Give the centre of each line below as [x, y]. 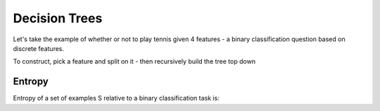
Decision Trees [58, 18]
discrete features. [39, 48]
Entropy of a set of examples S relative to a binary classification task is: [116, 98]
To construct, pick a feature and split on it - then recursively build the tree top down [134, 61]
